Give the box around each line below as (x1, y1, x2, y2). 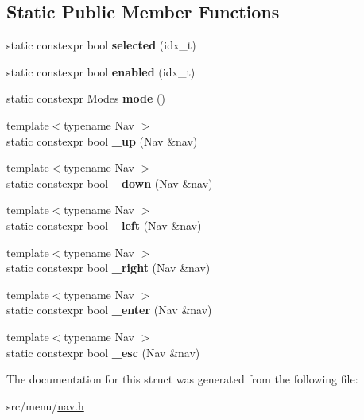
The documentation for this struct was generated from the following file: (6, 371, 358, 387)
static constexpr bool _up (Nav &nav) (6, 132, 198, 149)
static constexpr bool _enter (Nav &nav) (6, 301, 212, 318)
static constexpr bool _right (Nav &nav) (6, 259, 211, 276)
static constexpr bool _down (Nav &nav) (6, 174, 213, 191)
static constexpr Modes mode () (6, 90, 165, 107)
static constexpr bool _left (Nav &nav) (6, 216, 202, 233)
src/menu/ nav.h (6, 397, 84, 414)
